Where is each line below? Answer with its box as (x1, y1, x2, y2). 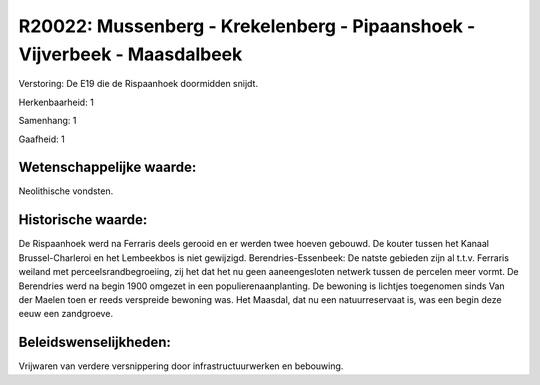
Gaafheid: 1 (18, 133, 65, 145)
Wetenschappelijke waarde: (18, 159, 197, 176)
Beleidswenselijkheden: (18, 334, 172, 351)
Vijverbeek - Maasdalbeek (18, 43, 243, 65)
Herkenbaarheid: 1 (18, 96, 94, 108)
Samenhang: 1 (18, 115, 77, 127)
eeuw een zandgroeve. (18, 308, 114, 320)
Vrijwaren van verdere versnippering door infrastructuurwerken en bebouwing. (18, 360, 344, 372)
